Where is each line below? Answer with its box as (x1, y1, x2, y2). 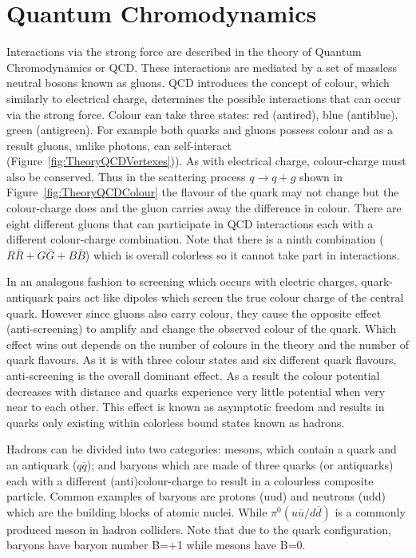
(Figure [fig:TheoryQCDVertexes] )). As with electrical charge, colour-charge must (6, 152, 406, 169)
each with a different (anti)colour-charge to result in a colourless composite (6, 472, 374, 489)
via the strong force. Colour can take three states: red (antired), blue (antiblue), (6, 105, 398, 122)
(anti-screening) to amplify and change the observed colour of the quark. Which (6, 320, 397, 337)
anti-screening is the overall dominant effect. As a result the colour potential (6, 367, 380, 383)
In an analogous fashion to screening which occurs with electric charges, (6, 273, 358, 290)
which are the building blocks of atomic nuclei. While (6, 503, 267, 520)
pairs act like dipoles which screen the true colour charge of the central (57, 289, 404, 306)
